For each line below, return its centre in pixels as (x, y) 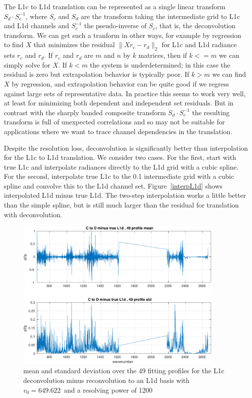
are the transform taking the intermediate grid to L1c (160, 16)
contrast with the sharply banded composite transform (85, 112)
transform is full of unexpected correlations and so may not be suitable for (114, 122)
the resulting (211, 112)
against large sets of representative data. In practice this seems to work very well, (125, 93)
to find (14, 44)
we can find (229, 74)
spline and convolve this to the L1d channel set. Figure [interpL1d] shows (113, 185)
